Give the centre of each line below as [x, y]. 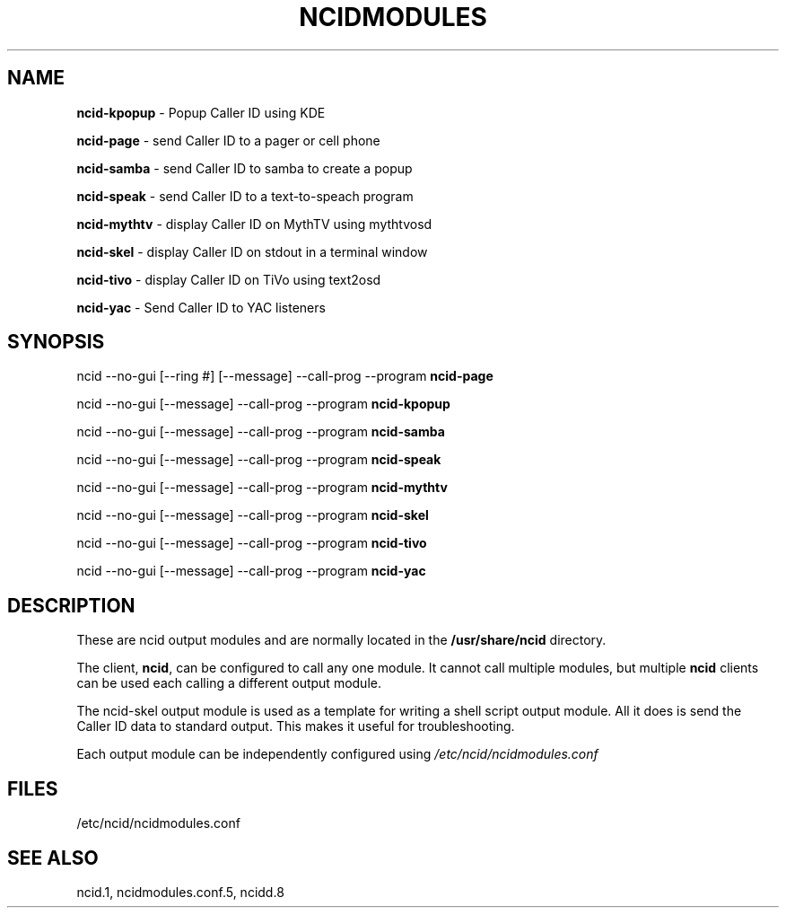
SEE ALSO [53, 858]
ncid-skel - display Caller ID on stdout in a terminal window [252, 251]
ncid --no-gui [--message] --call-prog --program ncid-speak [259, 460]
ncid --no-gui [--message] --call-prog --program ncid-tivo [252, 543]
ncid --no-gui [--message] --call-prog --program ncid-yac [251, 571]
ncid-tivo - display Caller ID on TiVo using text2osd [229, 279]
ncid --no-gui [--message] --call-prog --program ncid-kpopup [263, 404]
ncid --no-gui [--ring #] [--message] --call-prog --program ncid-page [285, 376]
